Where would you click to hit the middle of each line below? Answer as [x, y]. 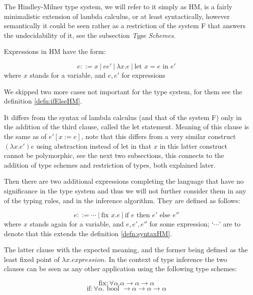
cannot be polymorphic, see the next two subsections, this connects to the [114, 155]
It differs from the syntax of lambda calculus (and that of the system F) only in [123, 117]
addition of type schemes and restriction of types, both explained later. [110, 165]
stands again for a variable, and [77, 224]
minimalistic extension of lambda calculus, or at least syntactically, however [117, 16]
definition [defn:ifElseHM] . [43, 101]
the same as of [25, 136]
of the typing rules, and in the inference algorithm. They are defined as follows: [122, 200]
